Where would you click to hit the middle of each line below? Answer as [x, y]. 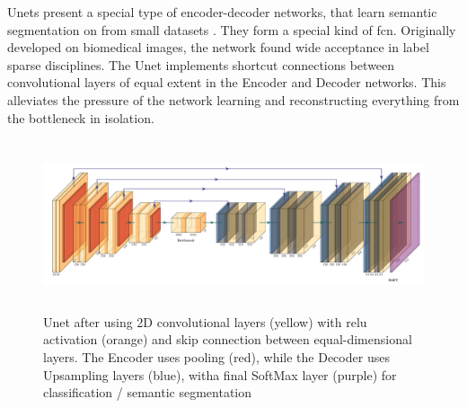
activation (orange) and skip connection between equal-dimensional [228, 339]
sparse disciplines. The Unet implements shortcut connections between [201, 64]
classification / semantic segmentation [148, 392]
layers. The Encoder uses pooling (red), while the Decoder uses [216, 356]
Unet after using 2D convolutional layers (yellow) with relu [205, 321]
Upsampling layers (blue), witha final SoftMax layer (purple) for [220, 374]
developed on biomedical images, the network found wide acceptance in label [218, 47]
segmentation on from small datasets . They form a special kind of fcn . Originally [232, 29]
